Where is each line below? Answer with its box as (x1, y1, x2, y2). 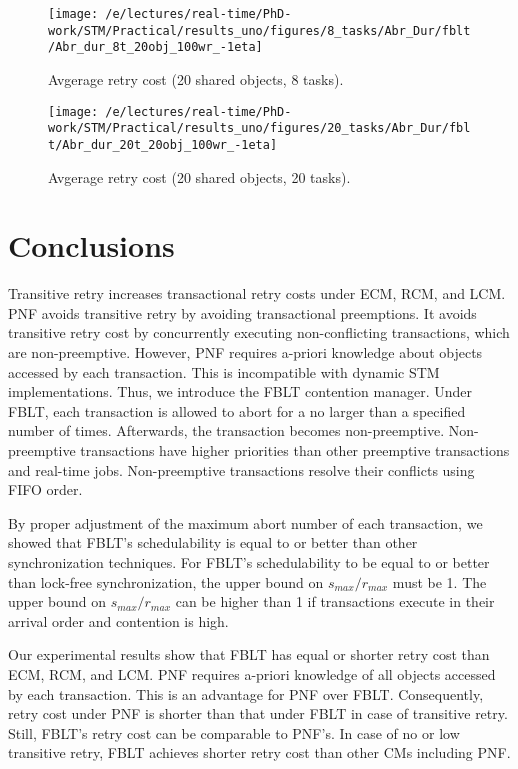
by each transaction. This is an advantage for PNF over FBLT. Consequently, (8, 683, 484, 704)
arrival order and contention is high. (8, 610, 229, 631)
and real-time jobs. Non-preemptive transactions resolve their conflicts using (8, 459, 475, 480)
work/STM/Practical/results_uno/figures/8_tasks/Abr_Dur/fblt (48, 23, 471, 38)
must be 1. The (392, 571, 487, 592)
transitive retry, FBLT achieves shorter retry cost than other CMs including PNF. (8, 742, 511, 763)
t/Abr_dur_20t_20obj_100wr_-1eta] (48, 137, 278, 152)
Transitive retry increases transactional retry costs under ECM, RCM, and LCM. (8, 283, 506, 304)
